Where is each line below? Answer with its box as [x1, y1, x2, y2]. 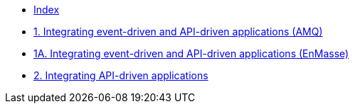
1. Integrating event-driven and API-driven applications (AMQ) [33, 25, 323, 38]
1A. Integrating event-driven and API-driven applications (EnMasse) [33, 47, 349, 59]
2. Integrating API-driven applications [33, 69, 208, 81]
